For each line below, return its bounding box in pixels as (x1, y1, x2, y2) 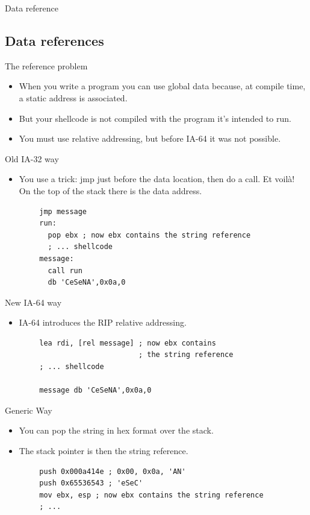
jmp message (39, 207, 87, 216)
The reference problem (5, 59, 88, 72)
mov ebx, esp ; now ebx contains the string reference (39, 490, 264, 499)
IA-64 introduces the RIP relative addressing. (19, 316, 187, 329)
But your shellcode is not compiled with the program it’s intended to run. (19, 112, 291, 124)
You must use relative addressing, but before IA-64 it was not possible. (19, 132, 281, 145)
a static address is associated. (19, 91, 128, 104)
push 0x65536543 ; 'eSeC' (39, 479, 143, 488)
